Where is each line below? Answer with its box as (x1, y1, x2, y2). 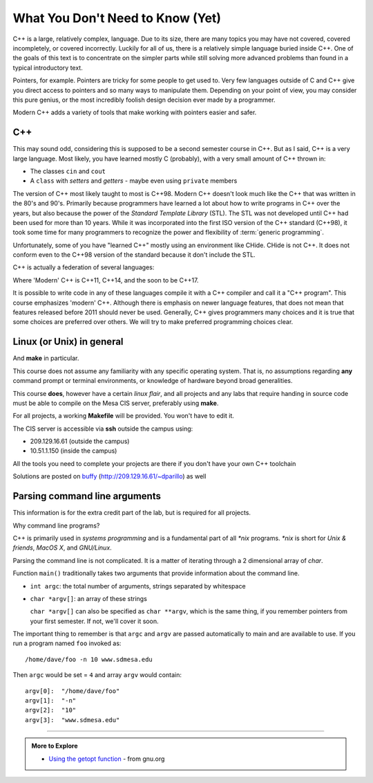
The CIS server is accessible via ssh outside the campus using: (12, 424, 193, 433)
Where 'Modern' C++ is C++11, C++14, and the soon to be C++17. (12, 276, 199, 284)
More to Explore (31, 741, 79, 750)
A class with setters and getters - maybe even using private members (30, 177, 238, 185)
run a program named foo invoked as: (12, 639, 122, 647)
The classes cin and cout (30, 167, 106, 175)
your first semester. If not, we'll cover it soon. (30, 617, 159, 625)
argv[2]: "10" (25, 706, 77, 714)
